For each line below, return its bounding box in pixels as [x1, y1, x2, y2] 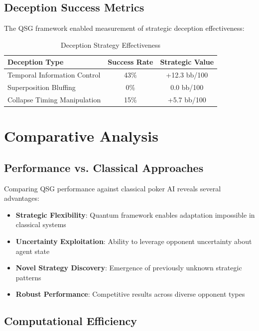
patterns [15, 272, 41, 282]
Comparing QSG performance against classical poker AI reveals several [4, 183, 221, 193]
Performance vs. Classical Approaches [4, 160, 204, 175]
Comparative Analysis [4, 126, 158, 146]
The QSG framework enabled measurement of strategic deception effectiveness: [4, 23, 245, 33]
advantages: [4, 193, 39, 203]
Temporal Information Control [7, 70, 101, 80]
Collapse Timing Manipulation [7, 94, 101, 104]
